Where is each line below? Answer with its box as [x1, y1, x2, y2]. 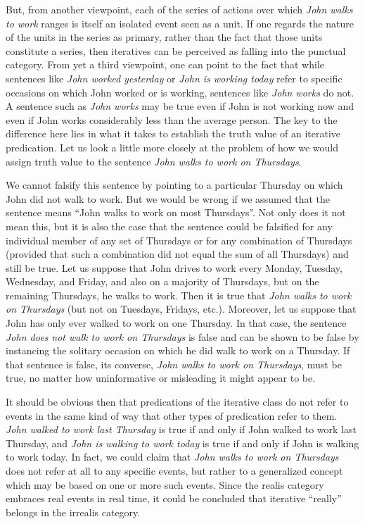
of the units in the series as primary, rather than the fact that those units [6, 30, 323, 44]
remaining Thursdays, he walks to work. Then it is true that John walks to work [6, 287, 352, 302]
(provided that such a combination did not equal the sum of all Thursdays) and [6, 247, 349, 261]
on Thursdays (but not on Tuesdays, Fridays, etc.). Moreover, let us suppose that [6, 301, 357, 316]
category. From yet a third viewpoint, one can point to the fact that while [6, 57, 324, 72]
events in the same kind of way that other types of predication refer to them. [6, 408, 338, 423]
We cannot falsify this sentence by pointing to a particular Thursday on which [6, 177, 343, 192]
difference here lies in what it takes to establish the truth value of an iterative [6, 126, 341, 141]
